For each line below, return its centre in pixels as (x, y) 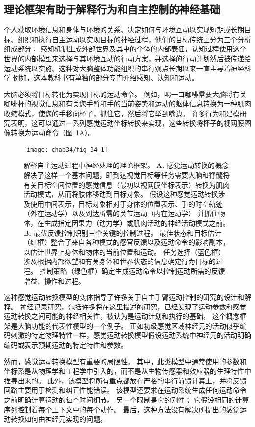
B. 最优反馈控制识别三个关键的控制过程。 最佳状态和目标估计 (123, 232)
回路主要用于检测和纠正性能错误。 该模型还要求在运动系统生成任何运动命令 (125, 390)
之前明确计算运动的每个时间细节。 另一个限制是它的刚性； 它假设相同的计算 (127, 400)
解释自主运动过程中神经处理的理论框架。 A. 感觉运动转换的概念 (126, 165)
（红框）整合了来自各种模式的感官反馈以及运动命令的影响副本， (127, 242)
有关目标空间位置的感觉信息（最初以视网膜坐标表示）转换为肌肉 (127, 184)
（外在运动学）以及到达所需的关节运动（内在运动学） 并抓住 (121, 213)
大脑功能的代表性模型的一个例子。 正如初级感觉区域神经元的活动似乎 (128, 325)
